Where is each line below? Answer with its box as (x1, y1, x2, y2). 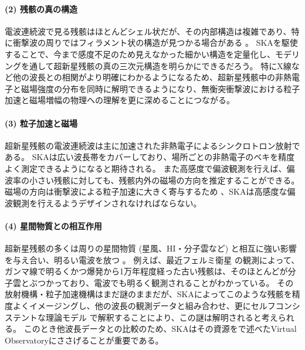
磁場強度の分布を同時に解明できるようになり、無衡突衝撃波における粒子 (21, 82, 300, 94)
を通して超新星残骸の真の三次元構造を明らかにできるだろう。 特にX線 (21, 59, 292, 72)
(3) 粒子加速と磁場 (5, 117, 77, 129)
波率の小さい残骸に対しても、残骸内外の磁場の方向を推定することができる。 (5, 174, 300, 186)
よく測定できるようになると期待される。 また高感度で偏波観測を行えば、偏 (5, 162, 295, 174)
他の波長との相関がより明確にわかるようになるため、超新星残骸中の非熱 (12, 71, 292, 83)
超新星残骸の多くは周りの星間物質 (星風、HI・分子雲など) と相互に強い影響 (5, 242, 297, 254)
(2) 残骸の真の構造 (5, 2, 77, 15)
